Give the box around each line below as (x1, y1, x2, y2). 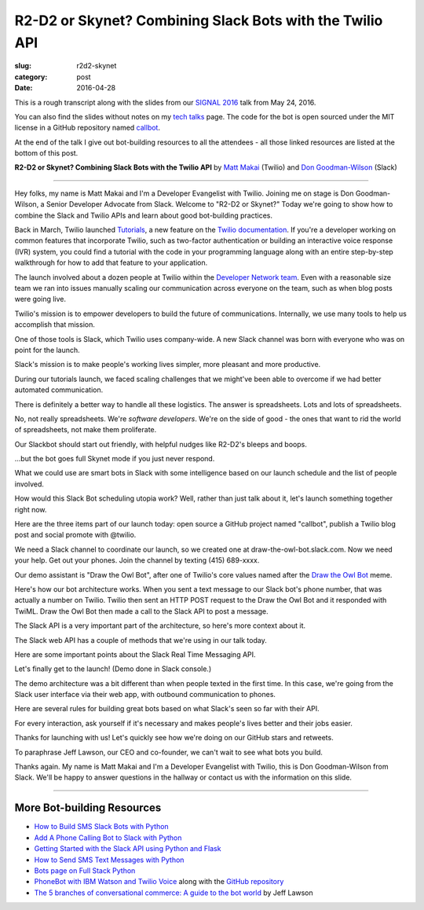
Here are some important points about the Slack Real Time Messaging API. (14, 649, 256, 659)
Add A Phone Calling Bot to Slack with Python (34, 833, 182, 842)
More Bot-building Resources (14, 802, 162, 815)
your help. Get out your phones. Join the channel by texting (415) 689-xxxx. (14, 556, 260, 565)
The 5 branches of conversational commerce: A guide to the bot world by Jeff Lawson (34, 888, 313, 897)
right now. (14, 505, 47, 514)
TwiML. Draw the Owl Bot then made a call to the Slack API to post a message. (14, 606, 269, 616)
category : (14, 72, 48, 82)
